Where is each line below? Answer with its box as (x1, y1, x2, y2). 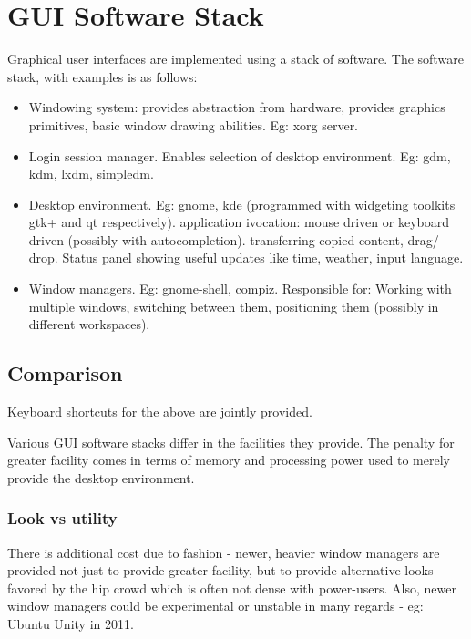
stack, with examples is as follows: (7, 67, 198, 86)
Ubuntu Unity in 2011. (7, 614, 134, 634)
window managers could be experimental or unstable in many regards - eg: (7, 596, 424, 615)
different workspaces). (28, 314, 150, 334)
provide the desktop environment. (7, 468, 195, 487)
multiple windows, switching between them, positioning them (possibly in (28, 296, 439, 315)
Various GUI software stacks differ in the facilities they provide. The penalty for (7, 432, 455, 451)
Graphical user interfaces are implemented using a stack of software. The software (7, 49, 464, 68)
